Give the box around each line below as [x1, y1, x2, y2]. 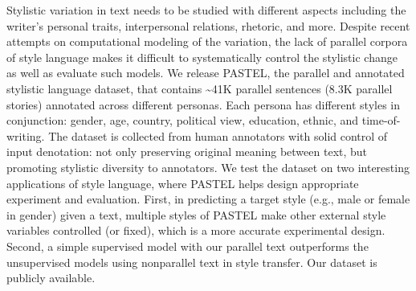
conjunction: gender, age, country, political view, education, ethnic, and [6, 112, 359, 129]
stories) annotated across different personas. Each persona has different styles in [6, 96, 400, 113]
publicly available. [6, 269, 96, 286]
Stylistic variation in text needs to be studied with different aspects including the [6, 2, 406, 18]
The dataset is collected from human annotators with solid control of [48, 127, 388, 144]
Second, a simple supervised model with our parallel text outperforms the [6, 237, 369, 254]
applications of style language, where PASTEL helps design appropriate [6, 174, 359, 191]
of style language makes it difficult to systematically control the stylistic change [6, 48, 398, 65]
